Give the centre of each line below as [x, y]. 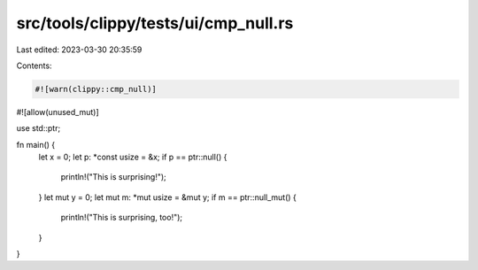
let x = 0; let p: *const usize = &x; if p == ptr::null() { [133, 157]
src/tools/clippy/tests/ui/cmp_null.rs [155, 23]
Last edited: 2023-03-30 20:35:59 [79, 50]
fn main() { [36, 144]
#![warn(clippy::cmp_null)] [96, 89]
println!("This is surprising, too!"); [122, 218]
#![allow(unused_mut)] [58, 112]
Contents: [34, 66]
